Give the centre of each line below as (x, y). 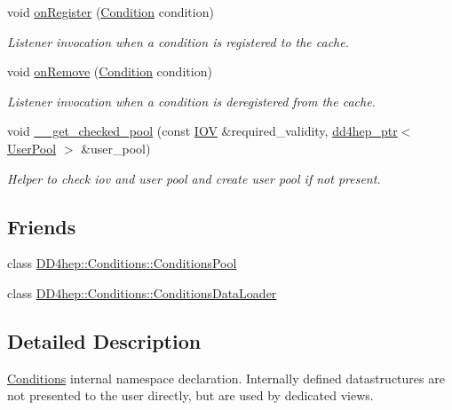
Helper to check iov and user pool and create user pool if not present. (194, 178)
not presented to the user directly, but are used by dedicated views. (190, 395)
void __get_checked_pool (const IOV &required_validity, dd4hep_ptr (202, 131)
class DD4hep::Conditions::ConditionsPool (122, 263)
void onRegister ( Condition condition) (111, 12)
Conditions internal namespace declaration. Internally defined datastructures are (226, 378)
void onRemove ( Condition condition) (110, 71)
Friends (42, 226)
